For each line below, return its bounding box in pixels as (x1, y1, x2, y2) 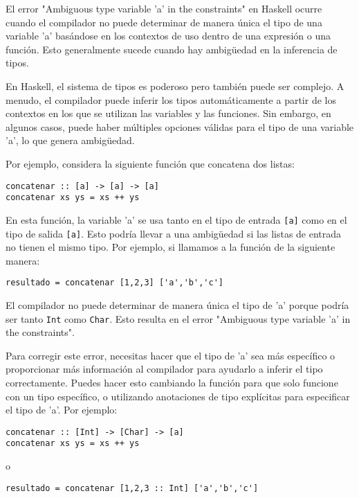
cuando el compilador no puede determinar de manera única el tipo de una (6, 15, 322, 29)
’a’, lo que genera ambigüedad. (6, 133, 135, 148)
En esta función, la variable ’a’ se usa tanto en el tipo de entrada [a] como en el (6, 212, 347, 226)
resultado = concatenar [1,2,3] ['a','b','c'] (6, 278, 223, 288)
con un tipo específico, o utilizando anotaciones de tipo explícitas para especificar (6, 389, 350, 403)
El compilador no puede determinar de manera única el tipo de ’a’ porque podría (6, 298, 349, 312)
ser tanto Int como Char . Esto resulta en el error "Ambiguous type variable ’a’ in (6, 311, 351, 326)
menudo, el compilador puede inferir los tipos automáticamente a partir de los (6, 92, 336, 107)
